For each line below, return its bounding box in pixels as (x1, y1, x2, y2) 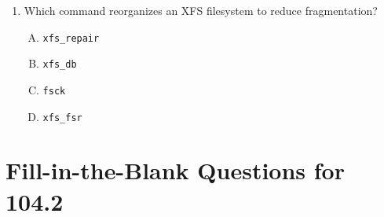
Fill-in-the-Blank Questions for (5, 154, 345, 186)
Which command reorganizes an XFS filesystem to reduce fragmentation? (24, 2, 378, 18)
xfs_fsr (42, 112, 82, 123)
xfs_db (42, 59, 77, 71)
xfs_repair (42, 32, 100, 44)
